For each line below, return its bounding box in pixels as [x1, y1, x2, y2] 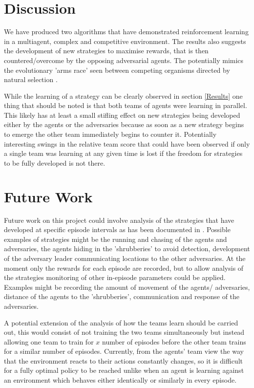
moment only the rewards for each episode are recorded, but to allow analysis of [4, 262, 244, 273]
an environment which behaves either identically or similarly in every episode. [4, 375, 237, 385]
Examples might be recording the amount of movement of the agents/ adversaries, [4, 281, 250, 292]
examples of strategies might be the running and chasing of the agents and [4, 234, 227, 244]
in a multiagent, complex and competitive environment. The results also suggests [4, 36, 246, 46]
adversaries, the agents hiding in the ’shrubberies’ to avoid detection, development [4, 243, 250, 254]
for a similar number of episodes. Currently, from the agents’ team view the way [4, 346, 244, 356]
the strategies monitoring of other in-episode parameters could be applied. [4, 272, 226, 282]
